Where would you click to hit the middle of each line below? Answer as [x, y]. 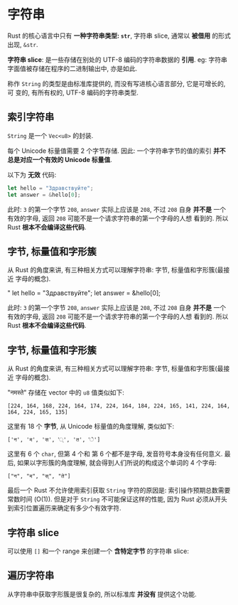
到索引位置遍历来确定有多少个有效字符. [65, 508]
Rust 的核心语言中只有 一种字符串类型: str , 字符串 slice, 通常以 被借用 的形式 [119, 36]
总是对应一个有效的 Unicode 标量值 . [60, 159]
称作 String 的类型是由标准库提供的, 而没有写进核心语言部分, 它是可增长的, [117, 83]
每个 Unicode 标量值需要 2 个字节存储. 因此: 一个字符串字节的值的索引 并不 [117, 151]
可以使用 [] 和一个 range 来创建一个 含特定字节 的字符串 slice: [98, 551]
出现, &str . [23, 44]
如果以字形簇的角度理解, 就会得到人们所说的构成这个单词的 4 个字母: [117, 463]
